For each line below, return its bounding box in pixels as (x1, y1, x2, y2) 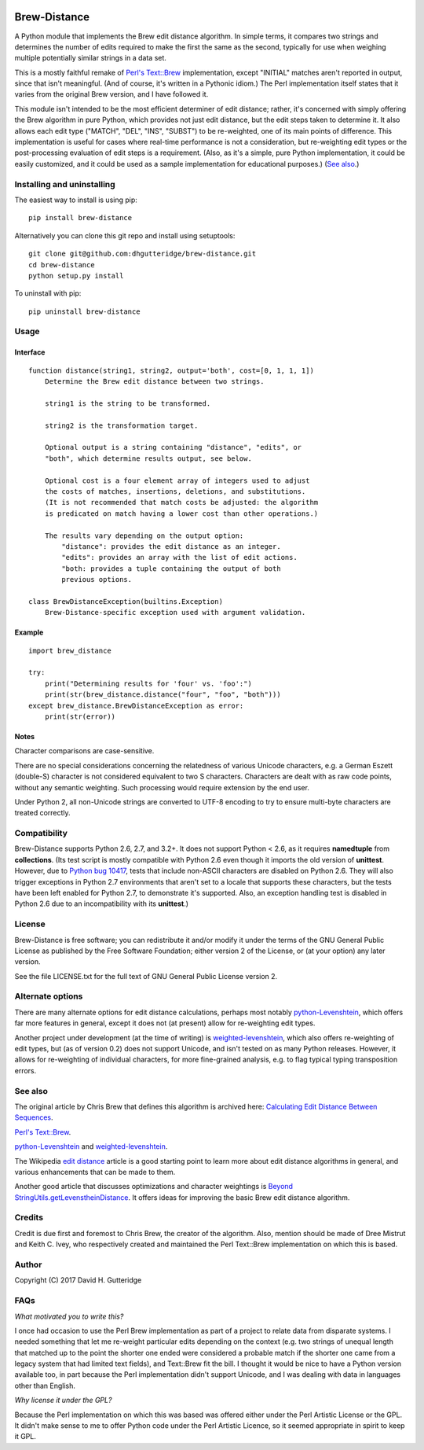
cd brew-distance (28, 260, 95, 269)
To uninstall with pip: (14, 289, 82, 298)
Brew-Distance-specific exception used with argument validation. (44, 608, 306, 617)
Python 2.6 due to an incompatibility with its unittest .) (14, 899, 188, 908)
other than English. (14, 1381, 76, 1390)
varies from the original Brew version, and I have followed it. (14, 90, 209, 99)
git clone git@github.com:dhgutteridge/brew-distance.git (28, 249, 257, 259)
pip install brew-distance (28, 213, 133, 223)
